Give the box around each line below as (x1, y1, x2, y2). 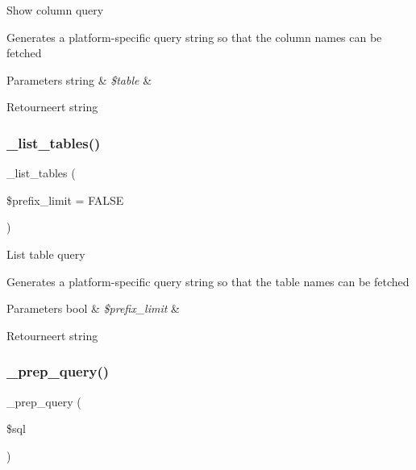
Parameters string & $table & (6, 71, 152, 88)
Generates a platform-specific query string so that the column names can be (6, 28, 382, 45)
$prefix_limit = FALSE (6, 191, 124, 208)
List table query (6, 245, 85, 262)
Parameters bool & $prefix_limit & (6, 300, 180, 317)
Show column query (6, 2, 104, 18)
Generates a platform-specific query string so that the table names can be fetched (6, 272, 410, 289)
